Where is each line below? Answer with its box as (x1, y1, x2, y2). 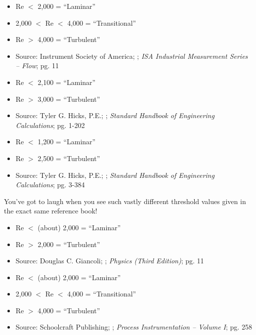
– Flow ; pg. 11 (15, 60, 59, 71)
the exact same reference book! (4, 206, 97, 216)
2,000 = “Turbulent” (38, 239, 100, 249)
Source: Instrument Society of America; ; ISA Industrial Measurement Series (15, 50, 248, 61)
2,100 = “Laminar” (38, 77, 96, 87)
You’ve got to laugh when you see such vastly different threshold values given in (4, 196, 246, 206)
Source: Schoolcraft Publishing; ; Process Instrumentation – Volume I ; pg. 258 (15, 322, 252, 332)
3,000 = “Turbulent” (38, 93, 100, 104)
